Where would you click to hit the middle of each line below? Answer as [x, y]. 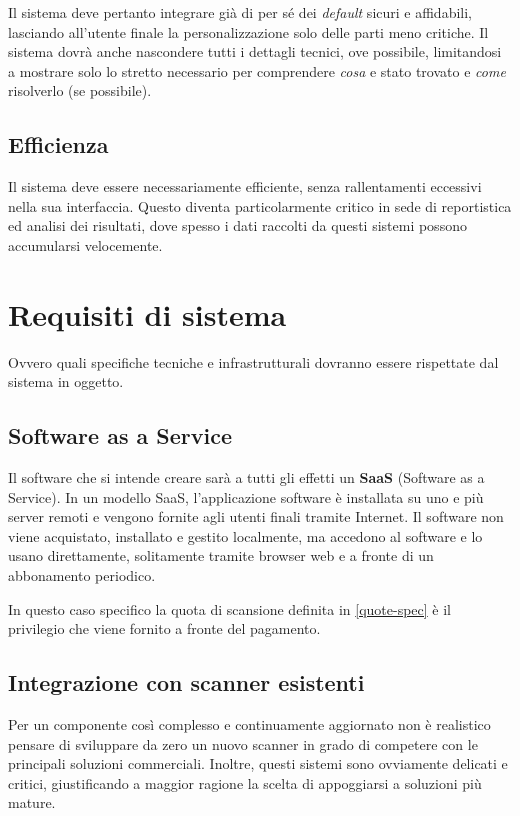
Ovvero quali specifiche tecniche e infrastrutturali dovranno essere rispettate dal [253, 361]
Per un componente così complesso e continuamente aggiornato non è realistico [249, 724]
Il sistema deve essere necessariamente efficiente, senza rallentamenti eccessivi [245, 186]
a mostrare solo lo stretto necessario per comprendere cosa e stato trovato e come [257, 70]
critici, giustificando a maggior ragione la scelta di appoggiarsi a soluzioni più [245, 782]
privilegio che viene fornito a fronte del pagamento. [164, 628]
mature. [32, 802]
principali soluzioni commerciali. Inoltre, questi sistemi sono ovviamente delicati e [258, 763]
